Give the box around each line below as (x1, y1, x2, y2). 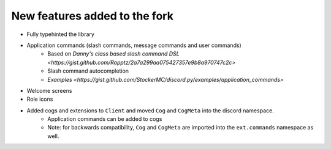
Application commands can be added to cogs (47, 115, 162, 123)
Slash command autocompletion (47, 67, 129, 74)
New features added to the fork (11, 9, 174, 23)
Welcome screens (26, 87, 72, 94)
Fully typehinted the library (26, 31, 95, 38)
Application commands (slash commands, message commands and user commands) (26, 42, 242, 49)
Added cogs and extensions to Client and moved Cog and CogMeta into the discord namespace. (26, 107, 274, 114)
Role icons (26, 95, 53, 103)
